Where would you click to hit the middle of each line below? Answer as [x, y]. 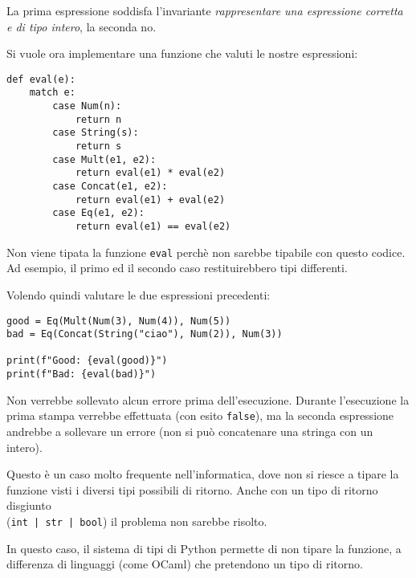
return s [98, 147]
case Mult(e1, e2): [104, 159]
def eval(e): [41, 79]
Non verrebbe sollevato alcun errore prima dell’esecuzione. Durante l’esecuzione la [208, 399]
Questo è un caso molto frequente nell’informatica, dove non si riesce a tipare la [203, 474]
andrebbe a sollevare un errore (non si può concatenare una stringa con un [190, 431]
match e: [52, 93]
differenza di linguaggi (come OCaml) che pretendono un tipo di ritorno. [185, 564]
